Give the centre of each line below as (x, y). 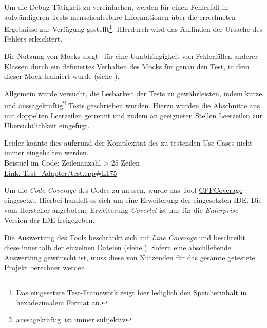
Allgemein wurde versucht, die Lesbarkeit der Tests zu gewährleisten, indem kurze (133, 93)
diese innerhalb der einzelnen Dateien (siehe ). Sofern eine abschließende (118, 247)
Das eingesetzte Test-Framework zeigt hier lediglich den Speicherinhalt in (131, 292)
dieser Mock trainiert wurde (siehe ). (62, 76)
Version (16, 220)
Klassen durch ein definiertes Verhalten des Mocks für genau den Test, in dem (127, 66)
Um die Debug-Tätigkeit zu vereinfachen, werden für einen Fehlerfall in (116, 7)
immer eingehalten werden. (46, 152)
